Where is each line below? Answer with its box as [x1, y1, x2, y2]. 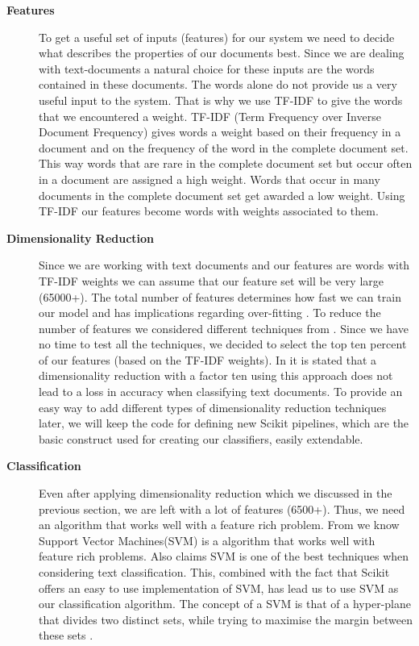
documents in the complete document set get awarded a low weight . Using [39, 186, 405, 203]
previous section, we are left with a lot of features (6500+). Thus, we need [39, 500, 405, 517]
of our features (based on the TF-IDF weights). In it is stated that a [39, 351, 377, 368]
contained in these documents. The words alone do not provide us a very [39, 76, 397, 93]
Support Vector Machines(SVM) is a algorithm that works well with [39, 531, 375, 548]
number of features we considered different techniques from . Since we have [39, 319, 409, 336]
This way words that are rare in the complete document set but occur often [39, 155, 413, 172]
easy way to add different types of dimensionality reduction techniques [39, 398, 387, 415]
